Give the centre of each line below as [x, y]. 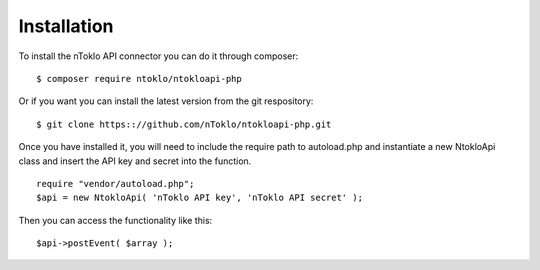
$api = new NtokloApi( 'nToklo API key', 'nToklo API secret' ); [200, 198]
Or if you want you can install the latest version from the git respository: [166, 101]
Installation [66, 26]
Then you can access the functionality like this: [115, 220]
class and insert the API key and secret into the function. [135, 161]
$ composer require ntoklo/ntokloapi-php [139, 78]
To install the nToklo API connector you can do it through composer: [158, 56]
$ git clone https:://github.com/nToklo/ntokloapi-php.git [184, 124]
